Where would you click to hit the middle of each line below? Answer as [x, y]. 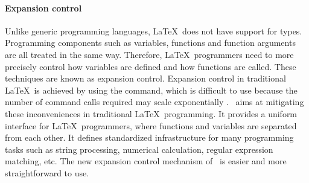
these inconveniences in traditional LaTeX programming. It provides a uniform [151, 113]
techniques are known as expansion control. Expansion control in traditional [145, 78]
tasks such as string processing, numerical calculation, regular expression [139, 149]
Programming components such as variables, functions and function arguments [150, 43]
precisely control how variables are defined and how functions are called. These [151, 66]
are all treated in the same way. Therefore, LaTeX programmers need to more [149, 54]
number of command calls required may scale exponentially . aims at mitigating [154, 102]
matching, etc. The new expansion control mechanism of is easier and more [146, 161]
